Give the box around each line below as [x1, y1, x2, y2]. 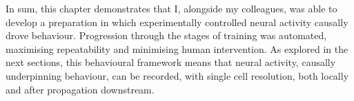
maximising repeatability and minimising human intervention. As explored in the [6, 41, 348, 56]
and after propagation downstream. [6, 82, 155, 96]
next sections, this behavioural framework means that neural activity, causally [6, 55, 336, 69]
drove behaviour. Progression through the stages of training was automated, [6, 28, 327, 43]
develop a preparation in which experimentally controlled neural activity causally [6, 14, 348, 29]
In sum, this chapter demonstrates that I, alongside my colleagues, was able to [6, 1, 337, 15]
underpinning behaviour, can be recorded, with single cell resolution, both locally [6, 68, 349, 82]
